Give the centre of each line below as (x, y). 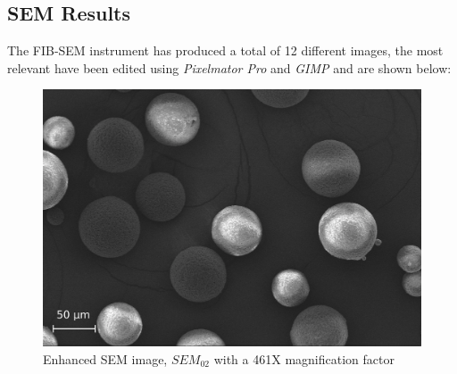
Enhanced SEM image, (105, 358)
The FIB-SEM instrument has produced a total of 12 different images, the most (225, 50)
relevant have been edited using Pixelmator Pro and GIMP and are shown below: (229, 67)
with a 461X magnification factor (304, 358)
